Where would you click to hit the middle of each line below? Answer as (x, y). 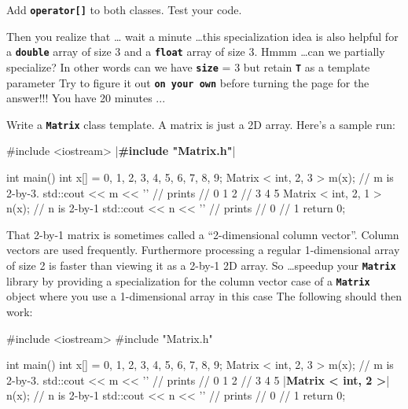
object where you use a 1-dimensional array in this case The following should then (204, 296)
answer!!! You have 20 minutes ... (86, 98)
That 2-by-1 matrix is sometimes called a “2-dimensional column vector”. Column (203, 234)
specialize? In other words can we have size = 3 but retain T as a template (188, 66)
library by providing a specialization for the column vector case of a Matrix (188, 280)
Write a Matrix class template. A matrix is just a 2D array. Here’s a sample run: (201, 124)
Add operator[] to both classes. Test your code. (124, 9)
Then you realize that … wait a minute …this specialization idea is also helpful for (202, 36)
